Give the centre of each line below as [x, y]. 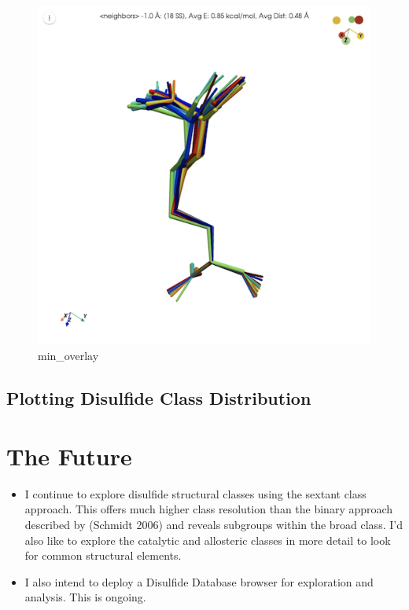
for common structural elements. [103, 555]
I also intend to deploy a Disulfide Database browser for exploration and [199, 581]
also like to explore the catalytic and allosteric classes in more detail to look [208, 540]
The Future [69, 456]
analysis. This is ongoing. [85, 597]
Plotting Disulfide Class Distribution [159, 398]
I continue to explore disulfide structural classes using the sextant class [195, 493]
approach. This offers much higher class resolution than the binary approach [209, 509]
